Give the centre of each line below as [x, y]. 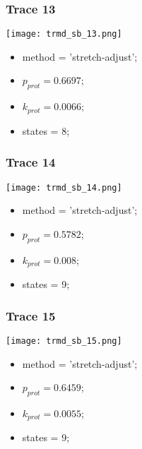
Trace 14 [31, 162]
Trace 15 [31, 315]
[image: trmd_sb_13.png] [64, 34]
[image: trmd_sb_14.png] [64, 187]
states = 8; [46, 130]
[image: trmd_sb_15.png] [64, 341]
